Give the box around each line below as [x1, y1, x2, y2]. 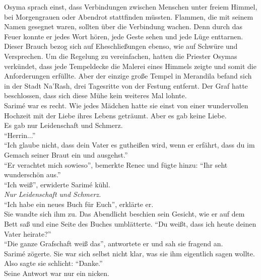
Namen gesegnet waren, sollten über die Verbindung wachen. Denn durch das [4, 21, 243, 32]
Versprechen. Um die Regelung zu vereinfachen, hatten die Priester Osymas [4, 50, 237, 61]
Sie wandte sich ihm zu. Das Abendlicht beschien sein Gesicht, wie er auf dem [4, 208, 245, 219]
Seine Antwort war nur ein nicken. [4, 268, 109, 278]
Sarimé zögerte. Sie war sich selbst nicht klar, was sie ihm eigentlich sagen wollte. [4, 248, 255, 258]
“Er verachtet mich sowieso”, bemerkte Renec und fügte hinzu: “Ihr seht [4, 159, 228, 170]
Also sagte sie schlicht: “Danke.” [4, 258, 103, 268]
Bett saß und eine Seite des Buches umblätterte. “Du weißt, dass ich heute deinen [4, 219, 256, 229]
